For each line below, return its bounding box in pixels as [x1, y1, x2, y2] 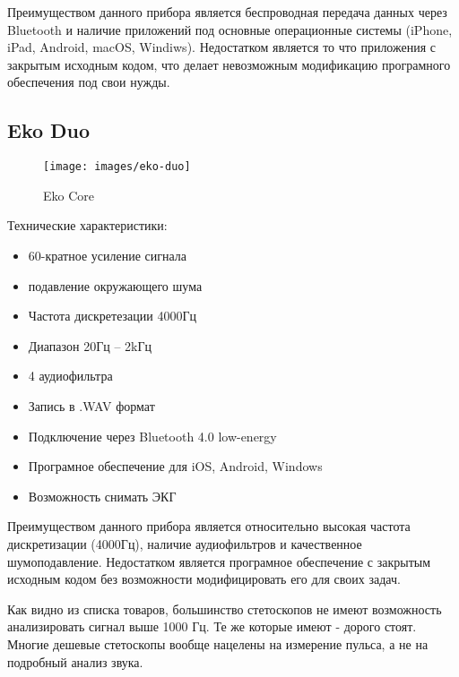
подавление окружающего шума [28, 276, 203, 295]
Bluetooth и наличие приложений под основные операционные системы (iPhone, [7, 20, 453, 39]
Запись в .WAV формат [28, 396, 155, 415]
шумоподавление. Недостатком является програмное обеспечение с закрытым [7, 552, 431, 570]
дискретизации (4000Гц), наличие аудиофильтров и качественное [7, 534, 362, 553]
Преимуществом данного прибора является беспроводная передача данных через [7, 3, 447, 21]
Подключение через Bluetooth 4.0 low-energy [28, 426, 277, 445]
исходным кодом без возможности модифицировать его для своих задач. [7, 570, 401, 588]
